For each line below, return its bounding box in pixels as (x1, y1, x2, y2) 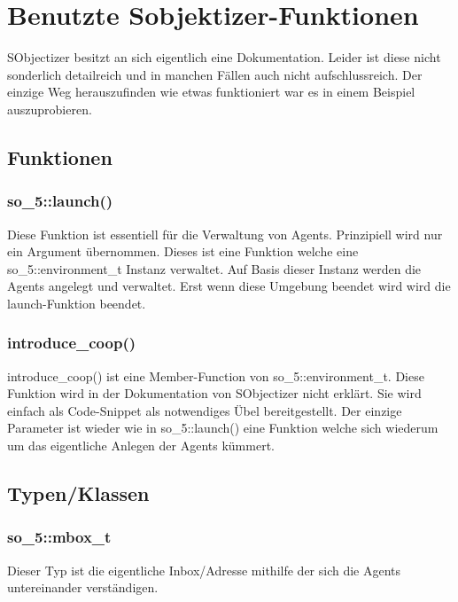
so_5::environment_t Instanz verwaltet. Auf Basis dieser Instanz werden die (7, 259, 422, 278)
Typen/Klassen (7, 480, 150, 507)
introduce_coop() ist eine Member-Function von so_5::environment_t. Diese (7, 366, 424, 385)
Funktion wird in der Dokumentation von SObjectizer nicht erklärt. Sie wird (7, 384, 422, 403)
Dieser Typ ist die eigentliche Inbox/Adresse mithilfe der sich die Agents (7, 560, 401, 579)
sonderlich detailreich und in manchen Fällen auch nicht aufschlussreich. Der (7, 65, 423, 83)
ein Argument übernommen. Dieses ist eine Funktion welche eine (7, 242, 359, 261)
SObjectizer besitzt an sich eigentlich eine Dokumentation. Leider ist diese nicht (7, 48, 441, 66)
